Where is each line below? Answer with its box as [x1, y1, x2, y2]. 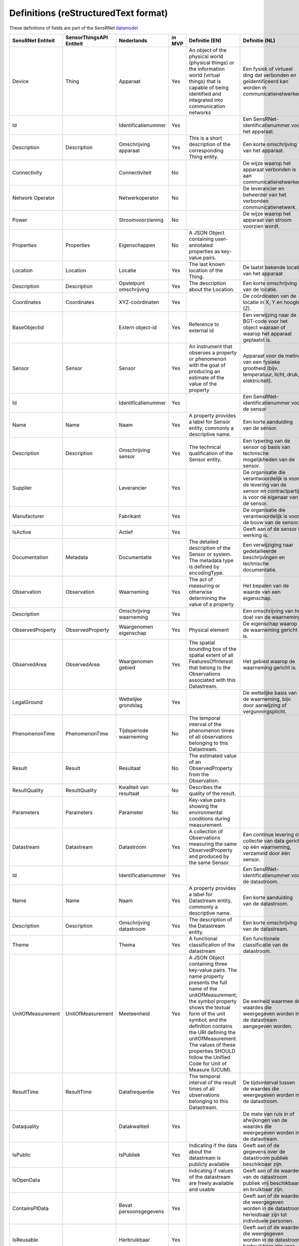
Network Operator [12, 194, 55, 201]
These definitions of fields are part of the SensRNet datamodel [9, 25, 138, 31]
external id [188, 327, 214, 334]
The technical [188, 444, 221, 451]
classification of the [188, 941, 235, 948]
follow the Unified [188, 1054, 231, 1061]
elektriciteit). [243, 377, 273, 384]
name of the [188, 985, 218, 992]
